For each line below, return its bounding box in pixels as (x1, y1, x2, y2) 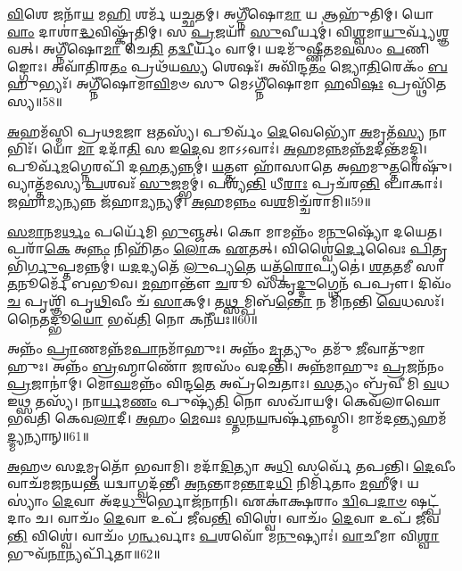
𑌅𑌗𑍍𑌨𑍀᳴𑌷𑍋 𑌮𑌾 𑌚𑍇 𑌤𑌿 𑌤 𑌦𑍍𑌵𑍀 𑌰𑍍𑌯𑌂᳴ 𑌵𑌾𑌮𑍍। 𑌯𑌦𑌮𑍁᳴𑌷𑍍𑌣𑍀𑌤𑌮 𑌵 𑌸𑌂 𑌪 (42, 39, 405, 58)
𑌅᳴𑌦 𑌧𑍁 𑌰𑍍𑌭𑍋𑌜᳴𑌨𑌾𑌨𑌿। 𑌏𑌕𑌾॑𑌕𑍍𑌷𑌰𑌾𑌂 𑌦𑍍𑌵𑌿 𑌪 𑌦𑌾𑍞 (99, 491, 407, 509)
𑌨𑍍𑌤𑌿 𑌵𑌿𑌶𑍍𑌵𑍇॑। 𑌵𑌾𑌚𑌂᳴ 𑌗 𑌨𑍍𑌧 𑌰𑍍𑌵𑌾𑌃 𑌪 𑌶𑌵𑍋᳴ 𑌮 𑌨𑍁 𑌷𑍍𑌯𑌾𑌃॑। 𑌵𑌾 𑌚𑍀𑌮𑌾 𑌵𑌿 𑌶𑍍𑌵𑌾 (7, 526, 440, 545)
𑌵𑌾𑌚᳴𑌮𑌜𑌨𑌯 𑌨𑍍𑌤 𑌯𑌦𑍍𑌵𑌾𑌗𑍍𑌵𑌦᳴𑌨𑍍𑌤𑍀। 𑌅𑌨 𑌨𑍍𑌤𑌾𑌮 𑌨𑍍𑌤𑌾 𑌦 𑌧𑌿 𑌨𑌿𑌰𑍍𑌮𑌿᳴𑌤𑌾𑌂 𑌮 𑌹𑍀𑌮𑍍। (7, 474, 403, 492)
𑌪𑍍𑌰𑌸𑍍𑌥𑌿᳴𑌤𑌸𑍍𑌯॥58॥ (387, 74, 447, 93)
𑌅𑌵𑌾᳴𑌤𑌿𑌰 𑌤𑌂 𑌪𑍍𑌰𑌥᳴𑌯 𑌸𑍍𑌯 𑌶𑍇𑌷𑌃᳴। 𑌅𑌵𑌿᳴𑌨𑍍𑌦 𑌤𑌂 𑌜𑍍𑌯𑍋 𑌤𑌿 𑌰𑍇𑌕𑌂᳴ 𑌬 (51, 56, 448, 75)
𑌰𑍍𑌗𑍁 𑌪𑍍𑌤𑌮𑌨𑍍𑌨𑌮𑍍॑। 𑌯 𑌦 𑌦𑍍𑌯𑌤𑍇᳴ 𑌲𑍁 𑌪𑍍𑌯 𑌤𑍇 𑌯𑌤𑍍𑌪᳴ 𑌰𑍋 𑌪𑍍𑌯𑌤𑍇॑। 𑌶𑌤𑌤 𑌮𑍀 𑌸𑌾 (27, 256, 445, 275)
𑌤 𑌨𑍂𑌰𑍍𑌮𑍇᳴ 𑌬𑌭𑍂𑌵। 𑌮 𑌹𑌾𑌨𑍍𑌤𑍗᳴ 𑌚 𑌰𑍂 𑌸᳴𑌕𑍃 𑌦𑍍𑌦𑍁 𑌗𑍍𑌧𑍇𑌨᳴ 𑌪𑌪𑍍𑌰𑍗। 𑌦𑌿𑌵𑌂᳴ (7, 274, 451, 293)
